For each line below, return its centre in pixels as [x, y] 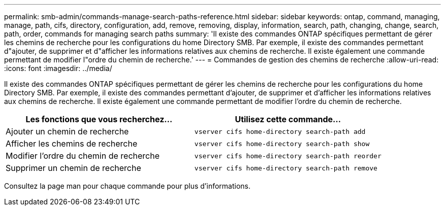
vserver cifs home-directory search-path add [280, 131]
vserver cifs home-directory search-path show [282, 144]
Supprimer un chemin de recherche [73, 168]
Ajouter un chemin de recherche [67, 131]
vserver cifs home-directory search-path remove [286, 168]
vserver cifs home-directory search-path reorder [288, 156]
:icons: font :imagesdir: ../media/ [58, 68]
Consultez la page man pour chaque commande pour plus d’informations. [128, 186]
